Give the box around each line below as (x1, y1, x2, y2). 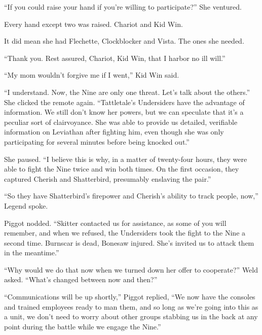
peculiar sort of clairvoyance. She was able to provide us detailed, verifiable (4, 116, 238, 127)
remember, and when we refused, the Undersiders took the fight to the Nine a (4, 227, 246, 238)
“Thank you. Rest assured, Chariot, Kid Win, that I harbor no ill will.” (4, 52, 226, 63)
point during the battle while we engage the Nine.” (4, 321, 161, 331)
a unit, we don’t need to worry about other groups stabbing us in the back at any (4, 311, 258, 322)
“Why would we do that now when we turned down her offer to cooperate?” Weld (4, 264, 258, 275)
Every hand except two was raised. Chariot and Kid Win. (4, 18, 183, 29)
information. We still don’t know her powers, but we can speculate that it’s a (4, 107, 244, 117)
